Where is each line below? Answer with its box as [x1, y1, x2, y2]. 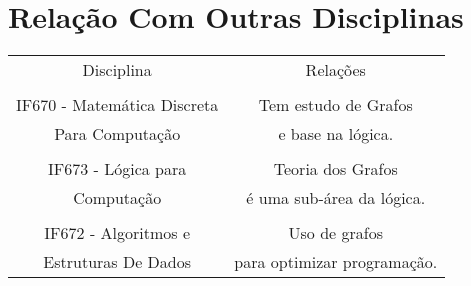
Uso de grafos [288, 221, 383, 245]
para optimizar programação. [234, 250, 438, 274]
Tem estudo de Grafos [258, 93, 413, 117]
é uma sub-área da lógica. [246, 186, 426, 210]
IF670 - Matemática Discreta [16, 93, 219, 117]
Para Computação [54, 122, 181, 146]
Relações [305, 58, 366, 82]
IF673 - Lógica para [48, 157, 187, 181]
